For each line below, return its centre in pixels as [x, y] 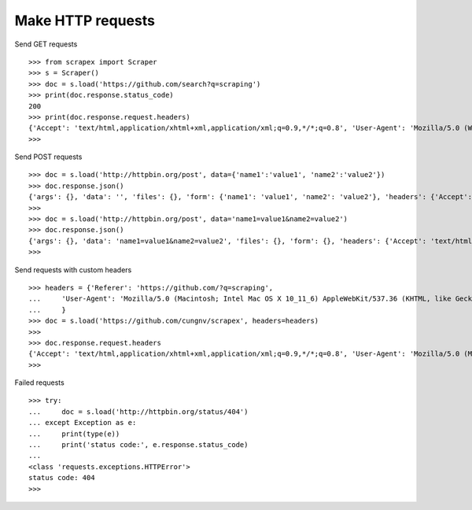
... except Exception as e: [83, 423]
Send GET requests [46, 44]
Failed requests [39, 382]
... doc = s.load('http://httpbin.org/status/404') [138, 412]
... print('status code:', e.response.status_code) [138, 445]
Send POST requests [48, 157]
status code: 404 [62, 478]
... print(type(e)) [74, 434]
